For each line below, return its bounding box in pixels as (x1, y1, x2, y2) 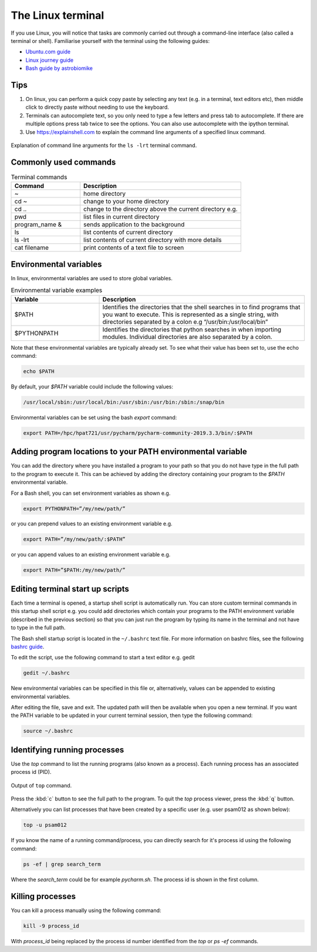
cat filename (14, 244, 49, 252)
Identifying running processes (11, 745, 124, 755)
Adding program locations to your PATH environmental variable (11, 447, 247, 457)
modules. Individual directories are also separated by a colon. (102, 333, 272, 341)
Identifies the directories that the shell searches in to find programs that (102, 303, 301, 311)
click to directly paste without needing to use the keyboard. (25, 103, 170, 111)
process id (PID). (11, 769, 52, 776)
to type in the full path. (11, 624, 66, 631)
